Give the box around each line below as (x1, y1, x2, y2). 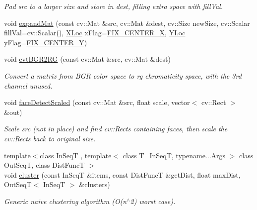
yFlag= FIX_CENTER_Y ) (4, 37, 87, 47)
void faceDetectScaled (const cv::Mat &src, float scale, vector (4, 97, 190, 107)
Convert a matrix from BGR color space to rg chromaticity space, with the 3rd (4, 70, 242, 81)
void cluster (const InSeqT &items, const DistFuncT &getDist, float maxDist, (4, 169, 241, 180)
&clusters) (79, 179, 110, 190)
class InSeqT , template (40, 150, 112, 160)
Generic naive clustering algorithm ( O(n (4, 196, 127, 206)
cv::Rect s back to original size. (4, 133, 96, 143)
